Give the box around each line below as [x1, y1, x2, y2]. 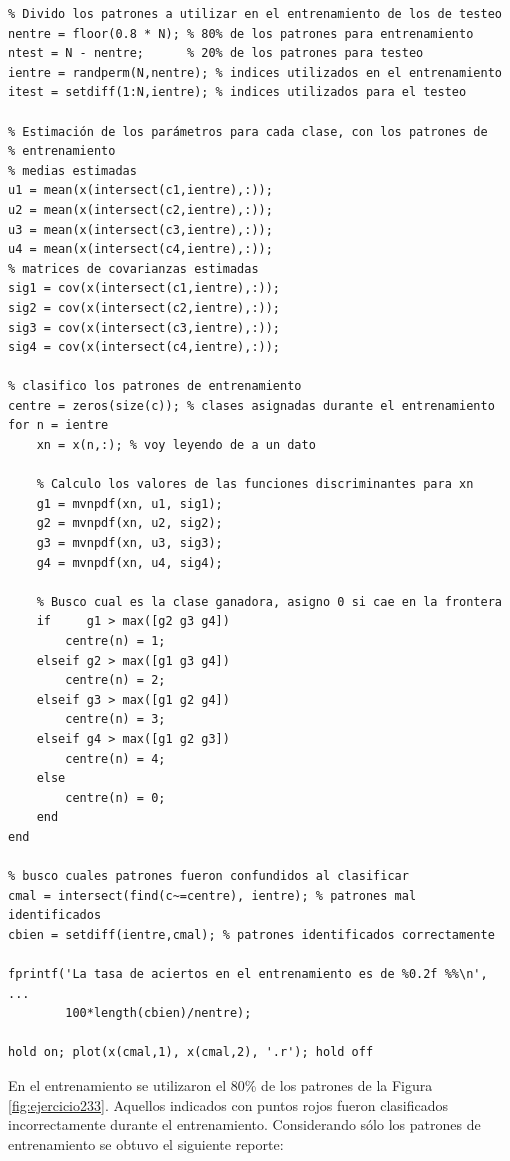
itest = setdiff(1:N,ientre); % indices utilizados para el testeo [8, 85, 467, 100]
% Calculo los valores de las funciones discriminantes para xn [36, 477, 474, 492]
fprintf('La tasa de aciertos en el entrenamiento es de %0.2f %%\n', [8, 967, 488, 982]
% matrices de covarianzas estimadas [8, 261, 259, 276]
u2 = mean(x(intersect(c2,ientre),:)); [8, 202, 273, 217]
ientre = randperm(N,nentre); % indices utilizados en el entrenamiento [8, 65, 502, 80]
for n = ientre [8, 418, 109, 433]
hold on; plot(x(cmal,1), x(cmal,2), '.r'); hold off [8, 1045, 374, 1060]
